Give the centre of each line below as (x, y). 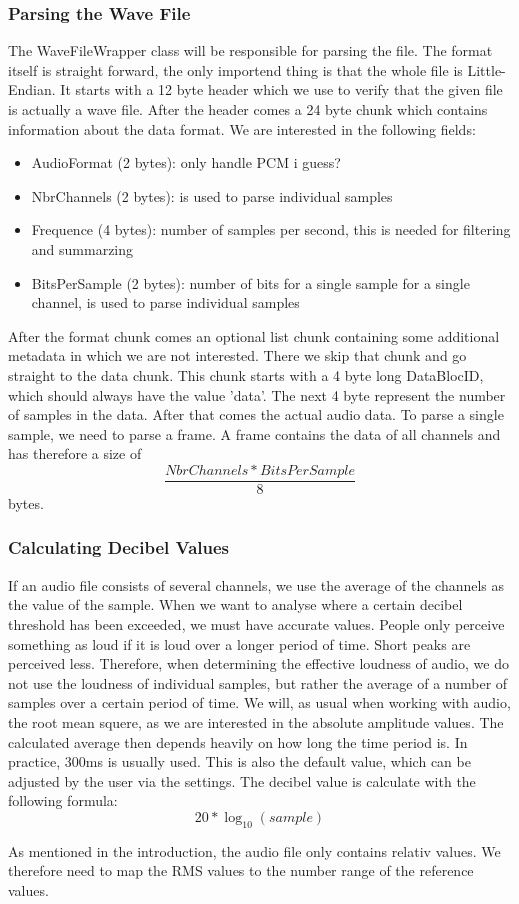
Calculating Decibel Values (119, 547)
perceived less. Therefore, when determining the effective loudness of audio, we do (258, 663)
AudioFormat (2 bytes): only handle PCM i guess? (186, 162)
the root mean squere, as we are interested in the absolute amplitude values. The (256, 721)
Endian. (32, 89)
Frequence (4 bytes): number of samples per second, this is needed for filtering (271, 229)
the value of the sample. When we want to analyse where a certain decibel (235, 604)
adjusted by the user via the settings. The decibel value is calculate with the (242, 780)
